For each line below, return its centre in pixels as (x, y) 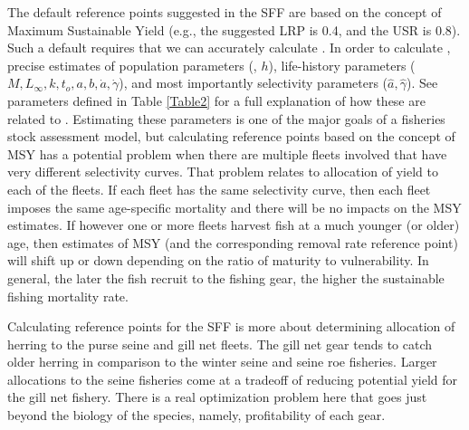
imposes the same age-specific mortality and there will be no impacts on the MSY (234, 207)
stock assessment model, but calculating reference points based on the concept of (231, 136)
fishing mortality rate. (68, 296)
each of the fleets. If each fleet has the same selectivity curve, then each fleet (219, 189)
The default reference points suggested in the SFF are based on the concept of (225, 12)
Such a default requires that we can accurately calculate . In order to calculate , (229, 48)
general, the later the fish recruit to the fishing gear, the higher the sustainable (226, 277)
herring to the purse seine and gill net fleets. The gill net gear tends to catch (220, 344)
